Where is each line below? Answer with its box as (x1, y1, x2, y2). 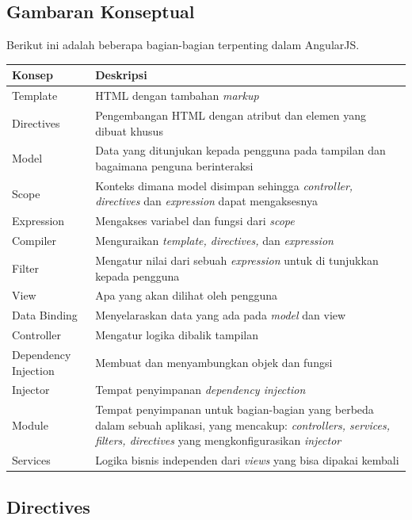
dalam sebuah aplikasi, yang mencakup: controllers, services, (95, 416, 391, 433)
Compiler (12, 232, 57, 249)
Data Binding (12, 307, 78, 323)
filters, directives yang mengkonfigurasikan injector (95, 432, 341, 449)
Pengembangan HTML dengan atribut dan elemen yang (95, 106, 367, 123)
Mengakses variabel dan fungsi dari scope (95, 212, 295, 229)
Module (12, 416, 48, 433)
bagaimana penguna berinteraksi (95, 158, 254, 174)
